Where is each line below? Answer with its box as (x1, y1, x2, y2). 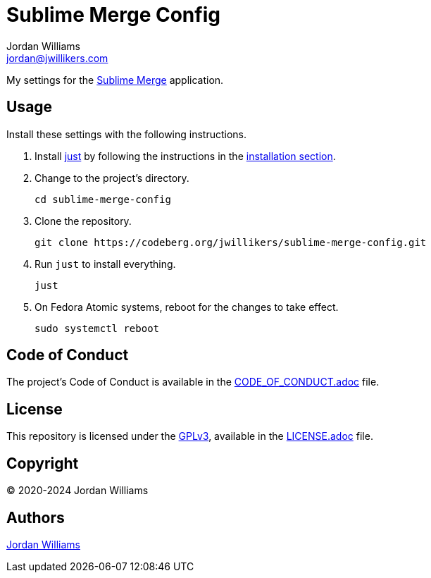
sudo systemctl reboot (35, 322, 160, 334)
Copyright (6, 454, 79, 472)
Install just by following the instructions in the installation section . (35, 149, 336, 162)
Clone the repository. (35, 214, 132, 227)
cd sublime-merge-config (35, 193, 171, 205)
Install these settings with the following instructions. (6, 128, 247, 140)
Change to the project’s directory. (35, 171, 189, 184)
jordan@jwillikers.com (6, 51, 108, 64)
